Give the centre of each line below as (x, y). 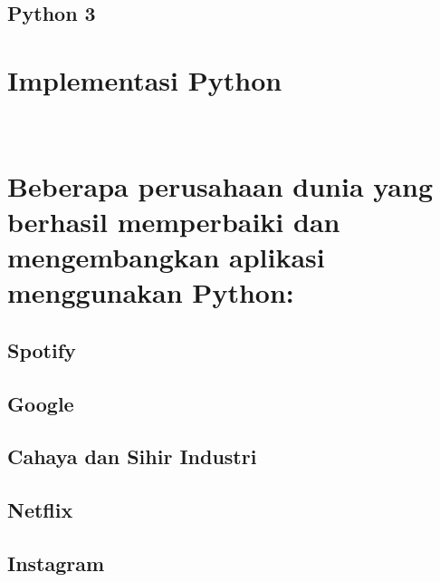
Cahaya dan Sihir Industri (132, 456)
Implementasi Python (145, 79)
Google (41, 403)
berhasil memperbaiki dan (174, 221)
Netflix (40, 510)
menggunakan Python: (151, 292)
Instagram (56, 563)
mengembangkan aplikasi (166, 257)
